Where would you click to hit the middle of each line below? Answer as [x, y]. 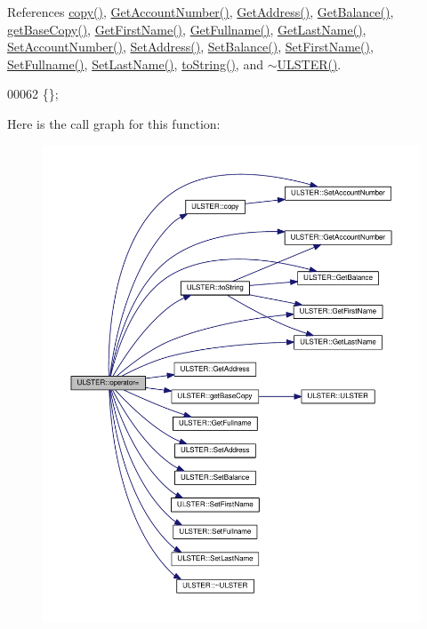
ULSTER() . [309, 64]
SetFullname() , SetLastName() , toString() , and [135, 64]
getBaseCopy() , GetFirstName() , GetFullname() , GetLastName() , [187, 29]
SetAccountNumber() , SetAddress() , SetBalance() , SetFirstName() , [190, 47]
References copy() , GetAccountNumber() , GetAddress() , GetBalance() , [201, 12]
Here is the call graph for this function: [114, 123]
